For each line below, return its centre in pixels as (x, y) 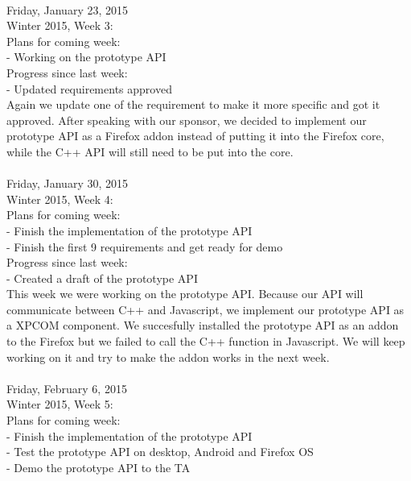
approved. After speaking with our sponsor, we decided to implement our (187, 120)
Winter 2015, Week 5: (60, 404)
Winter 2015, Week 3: (60, 25)
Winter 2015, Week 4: (60, 199)
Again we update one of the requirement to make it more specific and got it (193, 104)
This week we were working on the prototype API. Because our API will (185, 294)
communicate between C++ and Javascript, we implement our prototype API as (205, 309)
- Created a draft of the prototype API (102, 278)
